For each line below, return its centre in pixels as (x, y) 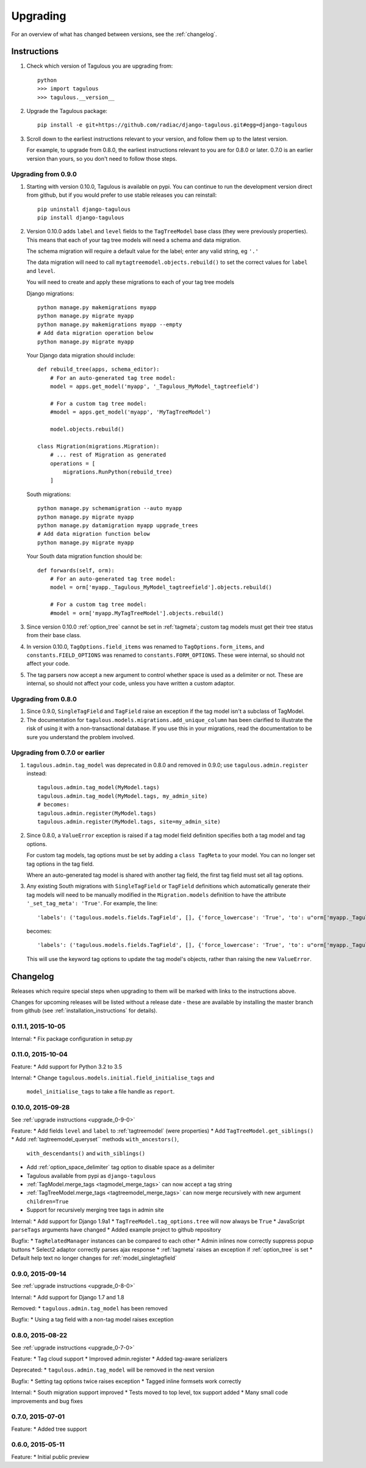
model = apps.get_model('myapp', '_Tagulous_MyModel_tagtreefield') (154, 387)
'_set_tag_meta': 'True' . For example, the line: (92, 904)
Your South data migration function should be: (84, 557)
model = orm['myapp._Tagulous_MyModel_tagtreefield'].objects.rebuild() (161, 587)
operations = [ (73, 463)
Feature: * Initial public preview (50, 1456)
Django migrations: (50, 293)
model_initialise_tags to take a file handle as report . (101, 1092)
